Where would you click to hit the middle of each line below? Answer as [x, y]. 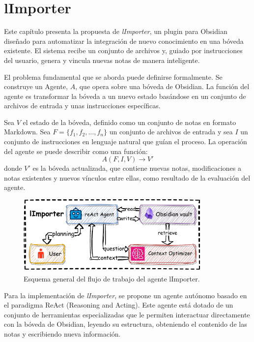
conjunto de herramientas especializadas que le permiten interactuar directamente [127, 314]
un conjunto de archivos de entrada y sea [171, 132]
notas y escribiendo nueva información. [62, 333]
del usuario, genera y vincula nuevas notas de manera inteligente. [102, 60]
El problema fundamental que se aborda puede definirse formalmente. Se [113, 77]
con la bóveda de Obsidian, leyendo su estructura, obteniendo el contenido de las [126, 324]
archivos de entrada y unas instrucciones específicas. [82, 106]
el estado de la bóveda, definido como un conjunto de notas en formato [129, 122]
